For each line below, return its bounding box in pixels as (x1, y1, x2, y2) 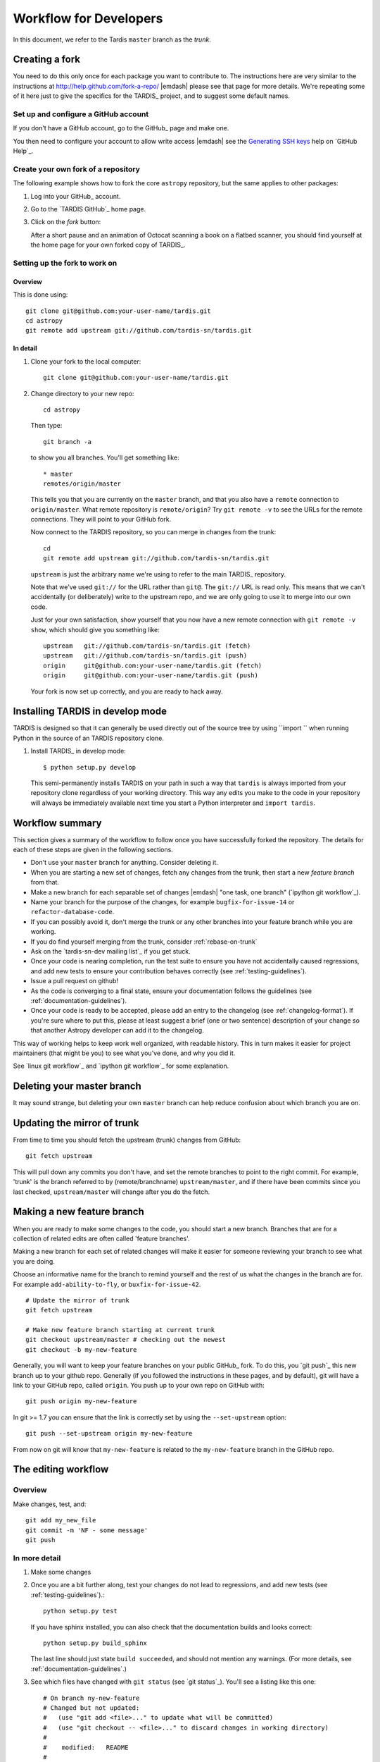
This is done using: (13, 290, 68, 299)
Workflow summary (13, 817, 102, 829)
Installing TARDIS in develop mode (13, 706, 167, 717)
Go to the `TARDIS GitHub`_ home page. (30, 205, 146, 214)
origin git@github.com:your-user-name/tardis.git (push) (43, 672, 258, 679)
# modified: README (43, 1743, 129, 1751)
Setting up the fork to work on (13, 258, 118, 268)
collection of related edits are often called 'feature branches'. (13, 1234, 190, 1243)
